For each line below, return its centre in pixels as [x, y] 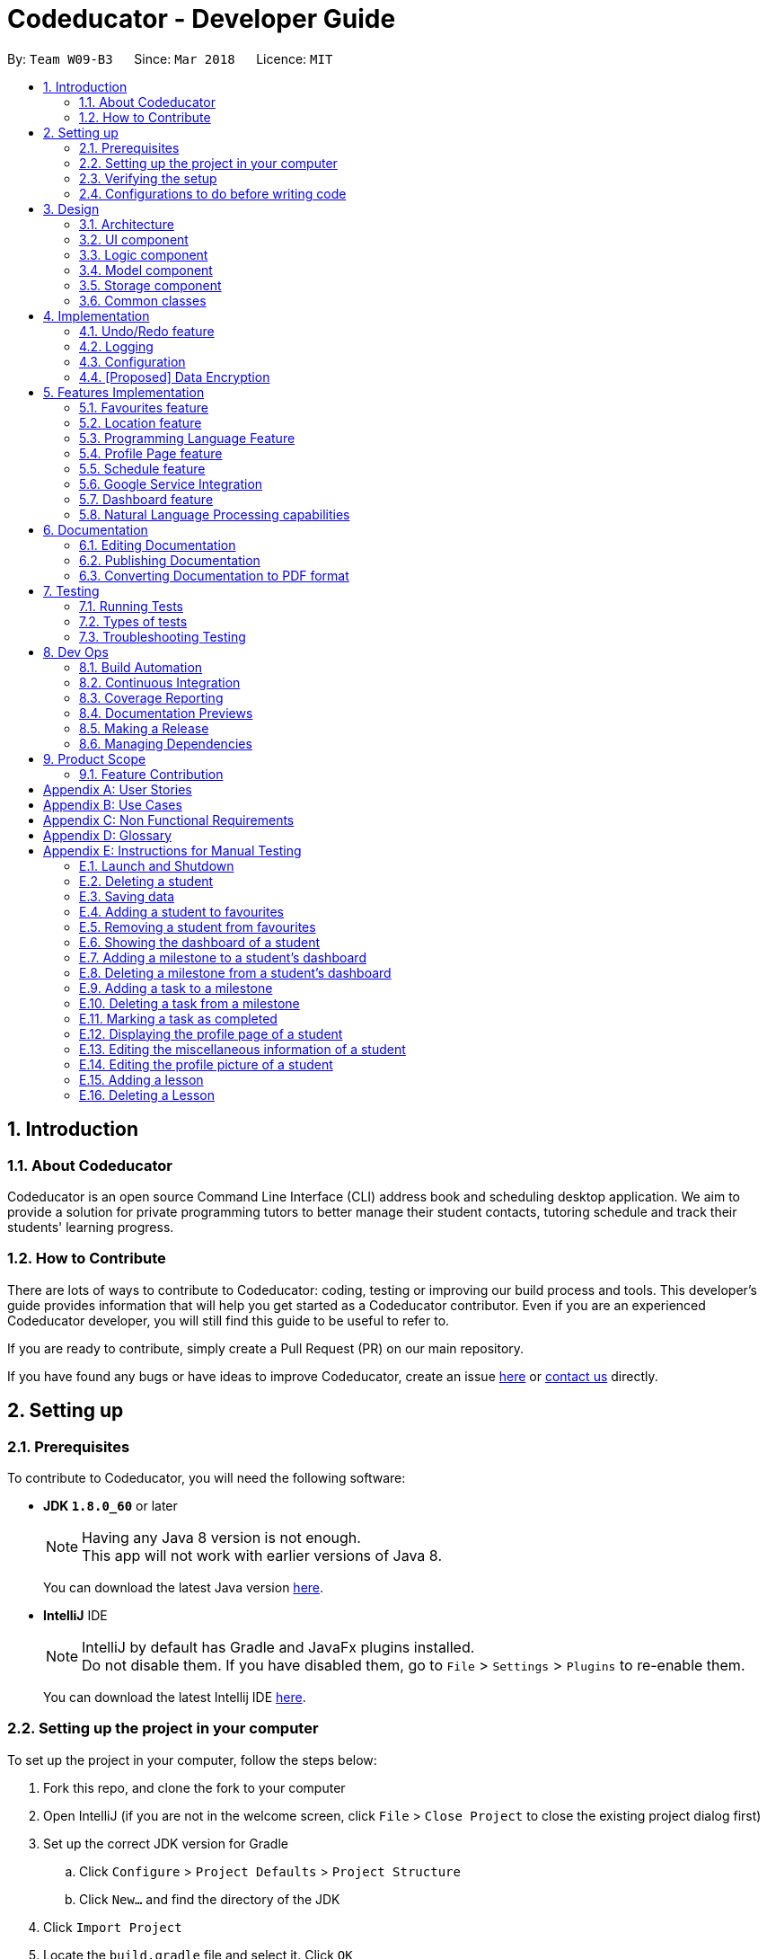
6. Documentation [96, 529]
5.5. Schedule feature [142, 468]
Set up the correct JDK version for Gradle [166, 1843]
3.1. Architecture [127, 224]
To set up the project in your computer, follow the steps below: [192, 1760]
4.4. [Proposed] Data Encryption [175, 377]
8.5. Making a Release [144, 728]
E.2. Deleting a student [146, 881]
